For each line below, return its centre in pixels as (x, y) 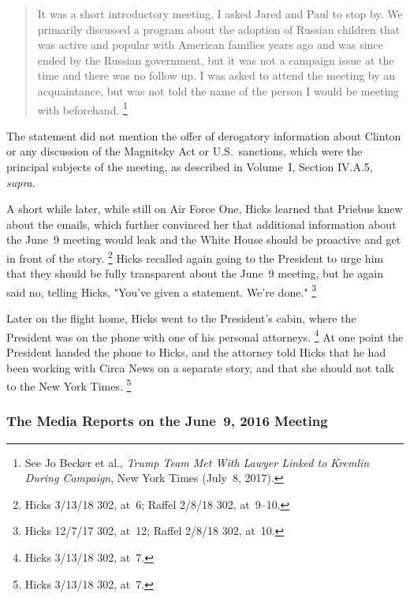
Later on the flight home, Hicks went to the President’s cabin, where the (181, 318)
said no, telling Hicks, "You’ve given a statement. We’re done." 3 (162, 290)
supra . (21, 182)
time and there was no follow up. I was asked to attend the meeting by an (216, 75)
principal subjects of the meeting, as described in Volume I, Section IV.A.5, (190, 166)
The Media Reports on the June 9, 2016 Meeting (167, 421)
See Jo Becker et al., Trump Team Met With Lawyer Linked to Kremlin (197, 462)
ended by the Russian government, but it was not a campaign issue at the (216, 60)
